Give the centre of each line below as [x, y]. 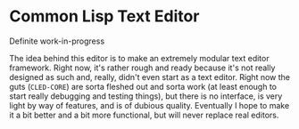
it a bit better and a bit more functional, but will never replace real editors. [144, 115]
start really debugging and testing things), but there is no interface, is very [146, 96]
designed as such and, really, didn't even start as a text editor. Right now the [149, 77]
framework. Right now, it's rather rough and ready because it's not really [142, 68]
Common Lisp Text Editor [104, 16]
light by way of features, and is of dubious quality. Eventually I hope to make [149, 105]
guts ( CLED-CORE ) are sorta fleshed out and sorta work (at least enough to [143, 86]
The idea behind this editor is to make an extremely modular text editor [139, 58]
